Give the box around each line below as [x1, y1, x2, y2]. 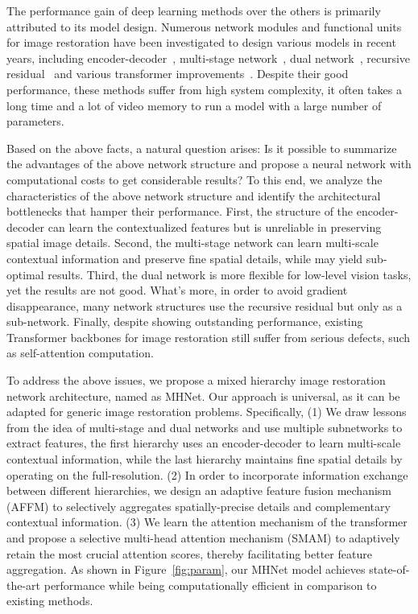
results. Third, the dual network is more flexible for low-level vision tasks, [48, 266, 412, 282]
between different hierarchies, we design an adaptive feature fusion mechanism [6, 482, 391, 499]
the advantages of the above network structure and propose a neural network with [6, 155, 412, 172]
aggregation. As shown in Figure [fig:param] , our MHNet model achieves [6, 561, 366, 578]
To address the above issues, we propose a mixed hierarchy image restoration [6, 372, 386, 389]
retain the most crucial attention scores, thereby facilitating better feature [6, 545, 372, 562]
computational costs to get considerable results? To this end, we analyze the [6, 171, 383, 187]
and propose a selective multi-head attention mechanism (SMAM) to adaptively [6, 530, 400, 546]
